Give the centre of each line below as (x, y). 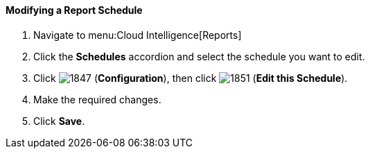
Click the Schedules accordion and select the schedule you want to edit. (199, 56)
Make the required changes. (97, 99)
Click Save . (59, 121)
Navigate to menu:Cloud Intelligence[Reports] (138, 35)
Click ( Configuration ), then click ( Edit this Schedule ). (191, 78)
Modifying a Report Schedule (74, 10)
